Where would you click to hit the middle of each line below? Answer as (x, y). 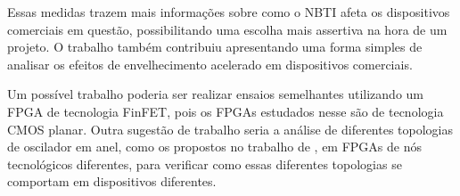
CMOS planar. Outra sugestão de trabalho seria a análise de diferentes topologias (230, 129)
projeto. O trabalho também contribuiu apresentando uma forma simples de (215, 47)
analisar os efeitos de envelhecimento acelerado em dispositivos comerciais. (210, 64)
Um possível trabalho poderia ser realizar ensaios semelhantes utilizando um (215, 94)
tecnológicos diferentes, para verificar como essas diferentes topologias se (205, 163)
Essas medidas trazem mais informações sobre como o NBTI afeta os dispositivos (229, 12)
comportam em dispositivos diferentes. (112, 181)
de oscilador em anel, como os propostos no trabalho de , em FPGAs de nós (214, 147)
